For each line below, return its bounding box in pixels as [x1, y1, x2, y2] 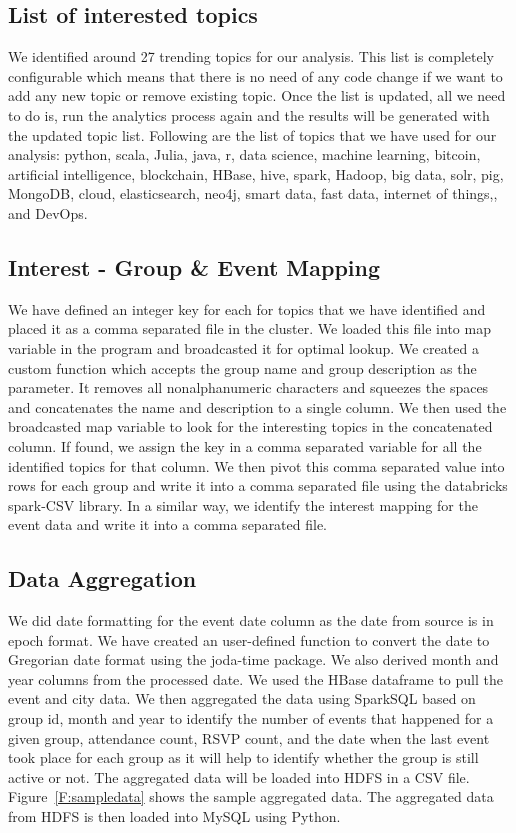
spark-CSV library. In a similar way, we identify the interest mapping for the [8, 494, 478, 515]
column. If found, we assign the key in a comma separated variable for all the [8, 435, 482, 456]
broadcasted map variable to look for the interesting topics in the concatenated [8, 416, 493, 437]
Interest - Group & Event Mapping [8, 251, 381, 282]
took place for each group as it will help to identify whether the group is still [8, 747, 479, 768]
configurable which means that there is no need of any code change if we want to [8, 65, 503, 86]
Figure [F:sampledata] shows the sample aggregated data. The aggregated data [8, 786, 494, 807]
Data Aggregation [8, 563, 197, 594]
